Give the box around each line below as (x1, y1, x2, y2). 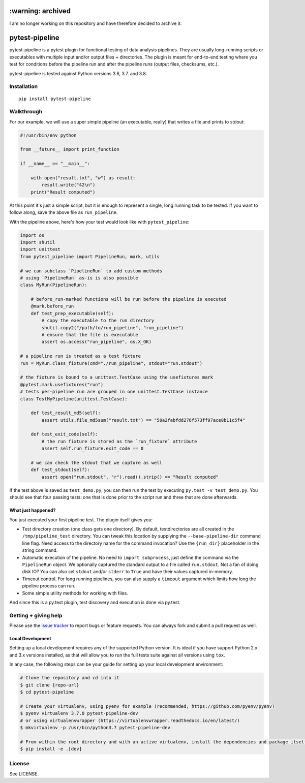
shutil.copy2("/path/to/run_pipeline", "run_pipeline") (41, 325, 184, 330)
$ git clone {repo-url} (20, 682, 80, 688)
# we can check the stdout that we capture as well (30, 460, 163, 466)
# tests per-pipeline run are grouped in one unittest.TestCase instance (20, 389, 208, 395)
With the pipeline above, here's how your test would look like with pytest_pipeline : (9, 218, 190, 225)
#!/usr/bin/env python (20, 132, 77, 138)
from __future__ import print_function (20, 146, 119, 152)
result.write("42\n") (41, 182, 96, 188)
